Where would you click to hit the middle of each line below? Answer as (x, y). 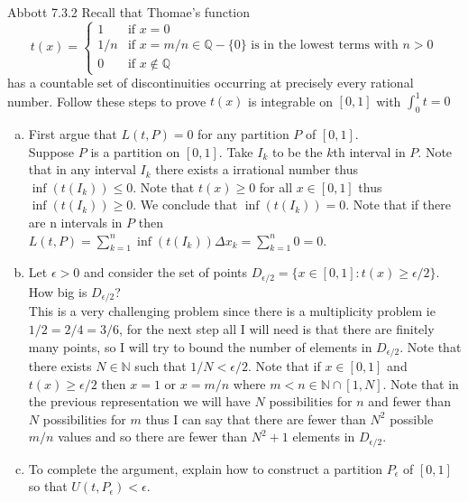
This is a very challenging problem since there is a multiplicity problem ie (232, 311)
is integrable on (290, 101)
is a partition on (135, 151)
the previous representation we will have (139, 401)
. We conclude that (185, 205)
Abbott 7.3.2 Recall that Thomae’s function (129, 12)
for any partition (243, 134)
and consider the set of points (165, 272)
